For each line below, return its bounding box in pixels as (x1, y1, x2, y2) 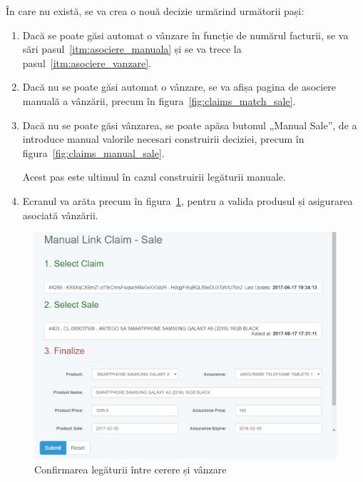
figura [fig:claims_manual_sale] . (22, 145, 165, 160)
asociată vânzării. (22, 207, 98, 222)
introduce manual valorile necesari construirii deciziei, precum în (22, 131, 305, 146)
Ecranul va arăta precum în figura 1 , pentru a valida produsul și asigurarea (22, 193, 353, 208)
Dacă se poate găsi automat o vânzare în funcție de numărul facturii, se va (22, 27, 349, 42)
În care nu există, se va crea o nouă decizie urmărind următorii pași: (6, 4, 305, 18)
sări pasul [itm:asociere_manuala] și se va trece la (22, 41, 242, 56)
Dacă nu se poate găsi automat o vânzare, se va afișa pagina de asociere (22, 79, 337, 94)
